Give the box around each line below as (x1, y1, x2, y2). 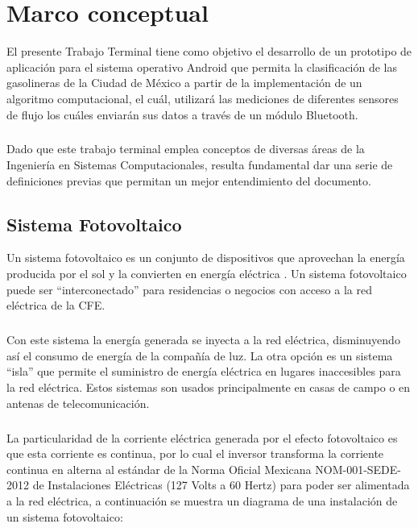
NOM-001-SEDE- (315, 460, 402, 477)
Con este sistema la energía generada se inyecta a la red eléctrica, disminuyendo (6, 331, 400, 348)
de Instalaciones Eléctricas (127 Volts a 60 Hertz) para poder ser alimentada (32, 476, 410, 493)
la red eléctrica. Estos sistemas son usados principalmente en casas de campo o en (6, 378, 411, 395)
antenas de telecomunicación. (6, 394, 150, 411)
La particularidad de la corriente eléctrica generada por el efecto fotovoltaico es (6, 429, 398, 446)
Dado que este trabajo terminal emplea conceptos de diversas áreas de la (6, 140, 365, 157)
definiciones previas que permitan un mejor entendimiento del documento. (6, 172, 371, 189)
